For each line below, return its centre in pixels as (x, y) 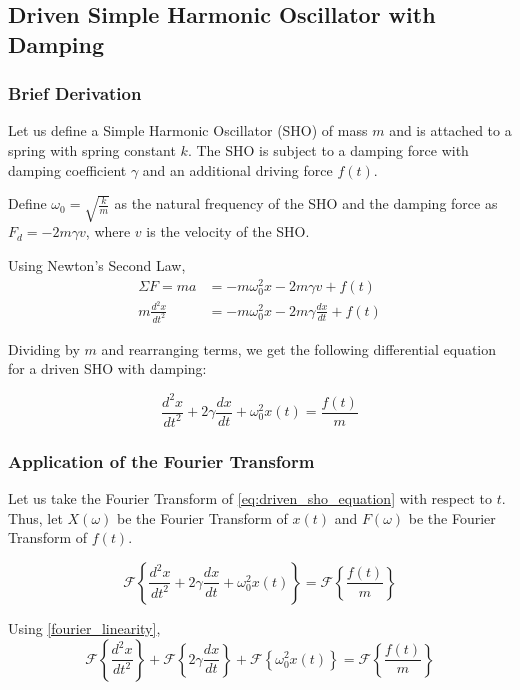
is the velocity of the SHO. (228, 231)
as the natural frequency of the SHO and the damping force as (306, 203)
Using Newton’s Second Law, (97, 265)
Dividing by (44, 348)
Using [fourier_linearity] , (84, 627)
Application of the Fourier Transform (161, 460)
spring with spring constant (92, 149)
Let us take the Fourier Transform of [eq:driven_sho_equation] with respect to (250, 498)
